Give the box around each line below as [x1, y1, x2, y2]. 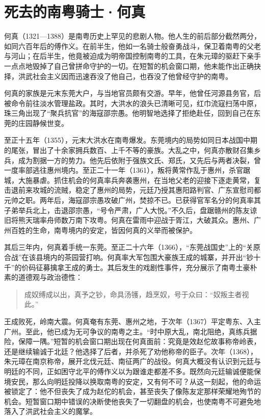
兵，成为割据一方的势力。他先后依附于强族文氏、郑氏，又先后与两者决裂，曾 [4, 154, 261, 165]
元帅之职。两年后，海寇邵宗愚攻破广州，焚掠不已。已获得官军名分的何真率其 [4, 195, 261, 205]
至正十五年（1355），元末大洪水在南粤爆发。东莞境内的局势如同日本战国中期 [4, 135, 257, 145]
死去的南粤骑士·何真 [4, 1, 146, 22]
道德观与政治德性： [18, 272, 83, 282]
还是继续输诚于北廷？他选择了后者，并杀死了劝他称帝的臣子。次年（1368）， [4, 346, 257, 356]
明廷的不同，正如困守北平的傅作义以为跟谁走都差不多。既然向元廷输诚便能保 [4, 365, 261, 376]
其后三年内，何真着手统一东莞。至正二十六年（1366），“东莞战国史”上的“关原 [4, 242, 260, 252]
